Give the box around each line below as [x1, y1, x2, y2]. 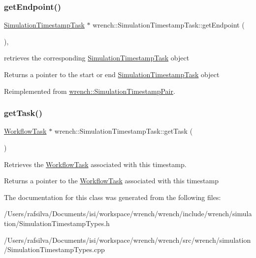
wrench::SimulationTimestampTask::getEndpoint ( [93, 20, 245, 30]
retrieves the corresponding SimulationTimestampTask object [4, 53, 190, 63]
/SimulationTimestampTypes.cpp [4, 244, 105, 255]
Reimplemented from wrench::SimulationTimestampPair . [4, 86, 175, 96]
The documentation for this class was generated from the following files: [4, 192, 221, 202]
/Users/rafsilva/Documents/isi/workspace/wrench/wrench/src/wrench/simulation [4, 234, 251, 245]
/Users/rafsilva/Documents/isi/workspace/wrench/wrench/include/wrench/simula [4, 208, 252, 219]
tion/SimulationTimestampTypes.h [4, 218, 110, 228]
